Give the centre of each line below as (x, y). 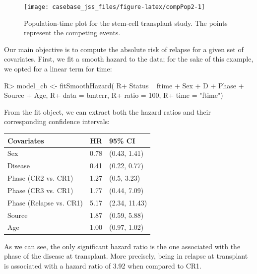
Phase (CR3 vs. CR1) (40, 190)
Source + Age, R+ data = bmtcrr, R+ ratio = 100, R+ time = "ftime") (114, 95)
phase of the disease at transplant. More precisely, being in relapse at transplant (126, 256)
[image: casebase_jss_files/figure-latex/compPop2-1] (115, 7)
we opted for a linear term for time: (58, 69)
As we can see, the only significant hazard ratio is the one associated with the (122, 246)
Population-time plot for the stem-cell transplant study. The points (126, 23)
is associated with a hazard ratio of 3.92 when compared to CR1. (103, 265)
